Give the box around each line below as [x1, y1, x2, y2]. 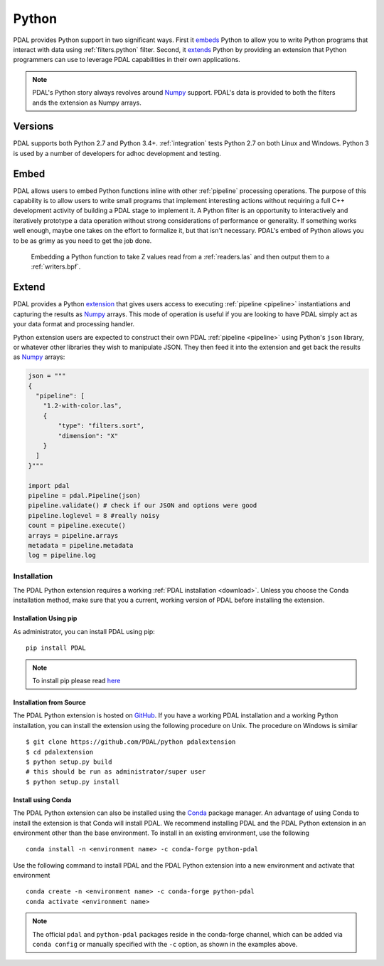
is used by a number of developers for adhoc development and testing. [13, 149, 222, 157]
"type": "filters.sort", [58, 422, 145, 430]
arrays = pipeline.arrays [28, 531, 119, 539]
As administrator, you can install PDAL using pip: [13, 627, 156, 635]
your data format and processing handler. [13, 320, 135, 328]
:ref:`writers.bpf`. [31, 262, 81, 271]
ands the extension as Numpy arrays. [32, 98, 142, 107]
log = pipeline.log [28, 551, 96, 559]
